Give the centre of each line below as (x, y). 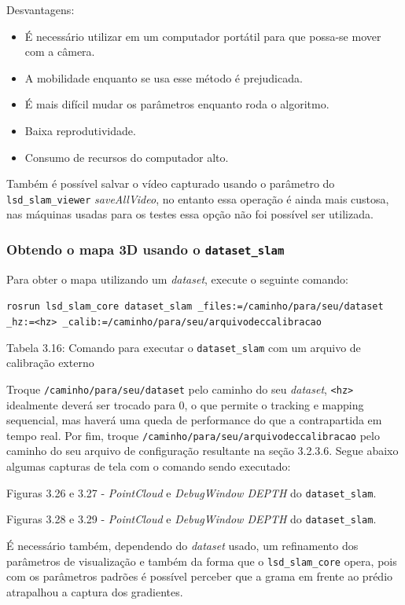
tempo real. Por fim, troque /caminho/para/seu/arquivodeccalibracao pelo (193, 435)
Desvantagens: (40, 9)
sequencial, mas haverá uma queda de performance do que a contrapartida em (194, 420)
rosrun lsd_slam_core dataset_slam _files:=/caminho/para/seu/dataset (195, 307)
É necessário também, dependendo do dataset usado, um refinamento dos (182, 545)
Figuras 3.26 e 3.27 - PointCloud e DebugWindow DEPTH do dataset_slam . (191, 492)
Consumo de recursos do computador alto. (127, 157)
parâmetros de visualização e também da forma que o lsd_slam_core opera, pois (202, 561)
